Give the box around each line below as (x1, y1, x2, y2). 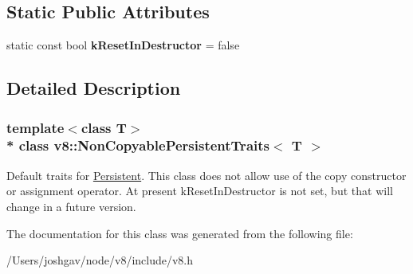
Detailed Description (6, 76, 181, 100)
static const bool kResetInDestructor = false (6, 37, 240, 53)
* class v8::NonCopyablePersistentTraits (6, 135, 269, 155)
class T (81, 117, 127, 137)
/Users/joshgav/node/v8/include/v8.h (6, 252, 194, 268)
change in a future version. (6, 198, 136, 214)
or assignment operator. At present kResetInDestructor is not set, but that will (6, 182, 393, 199)
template (6, 117, 65, 137)
